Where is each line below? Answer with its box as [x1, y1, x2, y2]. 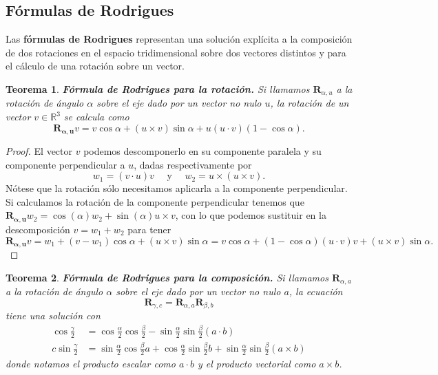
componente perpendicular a [6, 157, 125, 171]
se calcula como [63, 109, 129, 124]
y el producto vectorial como [197, 356, 316, 370]
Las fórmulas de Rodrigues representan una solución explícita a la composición [6, 32, 353, 46]
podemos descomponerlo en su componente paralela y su [83, 144, 322, 158]
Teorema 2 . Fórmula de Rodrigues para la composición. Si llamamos [6, 270, 328, 284]
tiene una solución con [6, 308, 101, 323]
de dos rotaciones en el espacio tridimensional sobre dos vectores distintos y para [6, 45, 346, 59]
